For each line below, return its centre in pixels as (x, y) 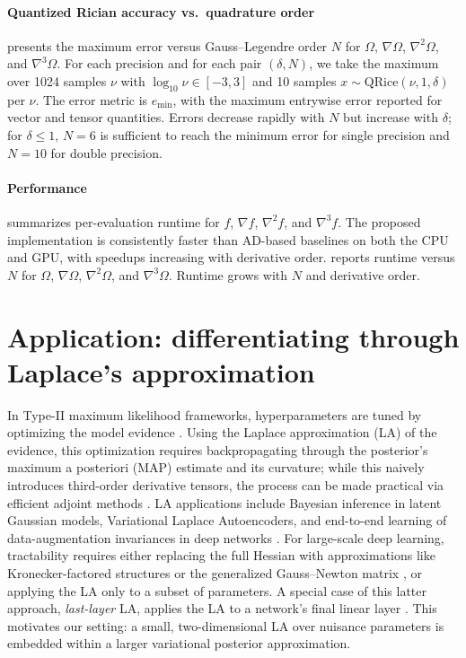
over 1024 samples (57, 80)
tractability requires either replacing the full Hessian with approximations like (221, 555)
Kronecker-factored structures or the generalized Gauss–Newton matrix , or (215, 572)
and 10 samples (295, 80)
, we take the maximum (374, 63)
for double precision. (106, 152)
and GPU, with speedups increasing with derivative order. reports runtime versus (231, 257)
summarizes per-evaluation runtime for (114, 221)
